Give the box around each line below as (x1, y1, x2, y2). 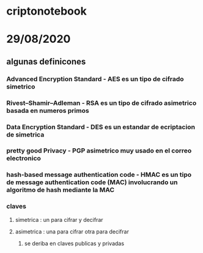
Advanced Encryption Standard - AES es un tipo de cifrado (6, 74, 184, 83)
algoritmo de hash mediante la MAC (6, 186, 115, 194)
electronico (6, 154, 42, 163)
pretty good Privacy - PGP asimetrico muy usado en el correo (6, 146, 192, 155)
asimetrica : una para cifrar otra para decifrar (15, 227, 130, 235)
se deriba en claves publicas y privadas (24, 240, 124, 247)
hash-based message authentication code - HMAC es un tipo (6, 171, 192, 179)
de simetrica (6, 130, 45, 138)
